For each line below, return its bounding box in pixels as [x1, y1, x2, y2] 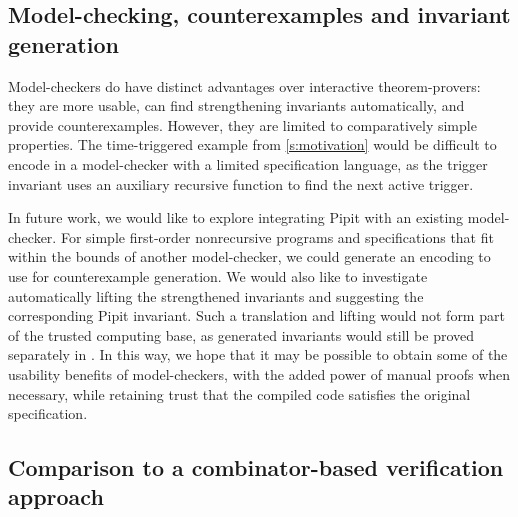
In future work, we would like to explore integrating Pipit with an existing [8, 207, 464, 228]
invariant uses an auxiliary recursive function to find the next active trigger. [8, 173, 474, 194]
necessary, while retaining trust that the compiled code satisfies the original [8, 383, 471, 404]
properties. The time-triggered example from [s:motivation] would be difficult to [8, 134, 497, 155]
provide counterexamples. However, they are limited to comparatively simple [8, 114, 477, 135]
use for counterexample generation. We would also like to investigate [8, 265, 428, 286]
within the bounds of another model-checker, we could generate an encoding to [8, 246, 491, 267]
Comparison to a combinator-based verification [8, 452, 504, 483]
